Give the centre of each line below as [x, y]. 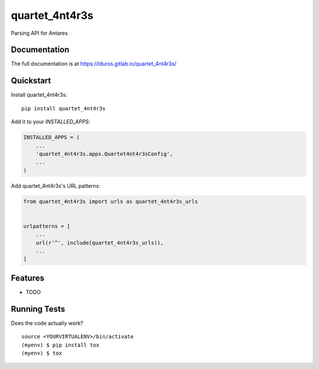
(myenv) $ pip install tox [61, 345]
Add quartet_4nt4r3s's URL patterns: [56, 185]
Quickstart [31, 81]
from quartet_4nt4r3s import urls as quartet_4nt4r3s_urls [110, 201]
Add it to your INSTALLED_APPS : [51, 122]
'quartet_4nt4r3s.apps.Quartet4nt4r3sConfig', [105, 154]
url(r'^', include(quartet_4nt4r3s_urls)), [100, 243]
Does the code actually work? [47, 323]
